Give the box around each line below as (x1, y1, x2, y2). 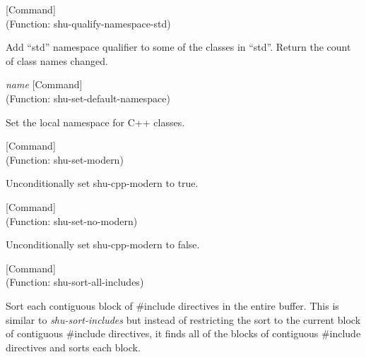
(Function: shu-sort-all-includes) (6, 274, 144, 289)
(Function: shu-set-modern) (6, 152, 124, 167)
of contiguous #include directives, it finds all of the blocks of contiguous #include (6, 326, 361, 341)
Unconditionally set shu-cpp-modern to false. (6, 237, 200, 252)
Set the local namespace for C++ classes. (6, 114, 185, 129)
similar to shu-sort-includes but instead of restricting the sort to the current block (6, 312, 361, 327)
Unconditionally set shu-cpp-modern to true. (6, 176, 199, 190)
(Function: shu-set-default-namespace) (6, 90, 170, 105)
